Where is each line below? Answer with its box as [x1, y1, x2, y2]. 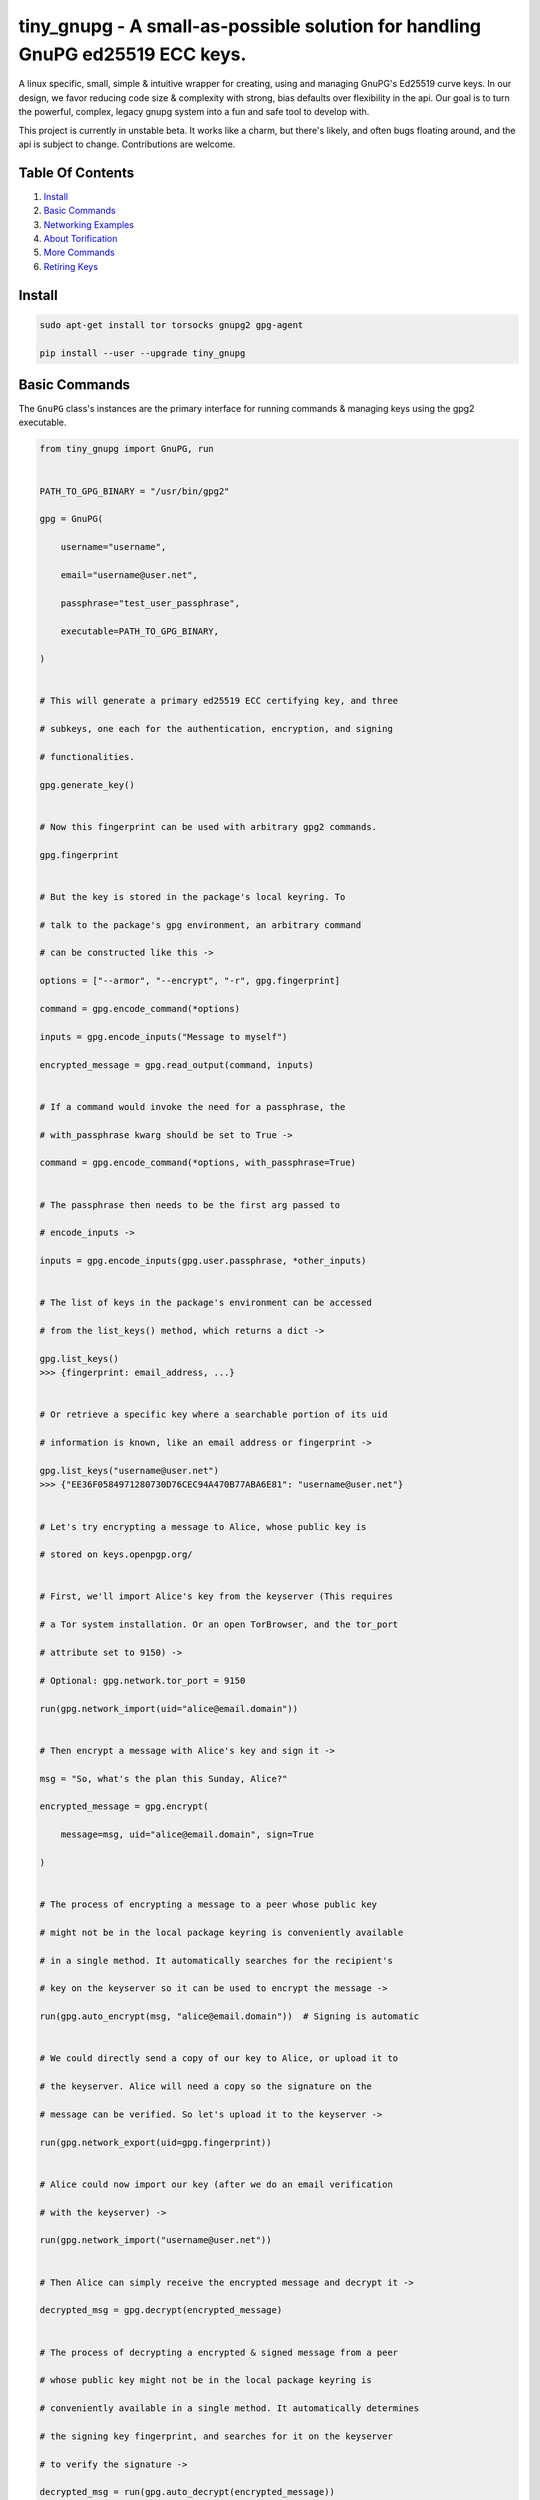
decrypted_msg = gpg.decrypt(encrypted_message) [39, 2305, 283, 2316]
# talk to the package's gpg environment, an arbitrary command [39, 919, 362, 930]
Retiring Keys [43, 260, 99, 272]
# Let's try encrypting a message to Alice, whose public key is [39, 1521, 367, 1532]
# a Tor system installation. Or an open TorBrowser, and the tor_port [39, 1619, 399, 1630]
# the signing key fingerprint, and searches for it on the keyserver [39, 2430, 394, 2442]
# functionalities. [39, 751, 135, 763]
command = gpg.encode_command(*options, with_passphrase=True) [39, 1157, 357, 1169]
